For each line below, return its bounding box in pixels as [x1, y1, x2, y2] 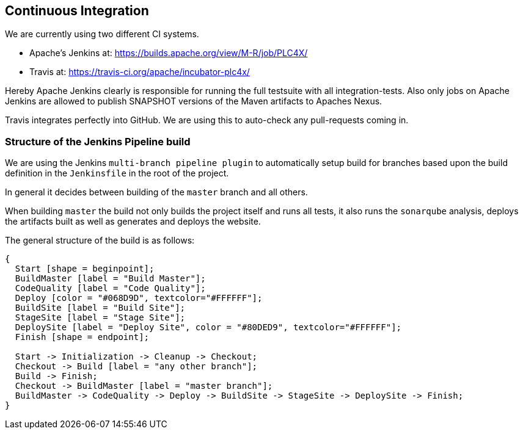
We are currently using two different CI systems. [5, 29, 199, 40]
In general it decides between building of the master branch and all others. [5, 187, 308, 198]
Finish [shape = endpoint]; [15, 332, 150, 342]
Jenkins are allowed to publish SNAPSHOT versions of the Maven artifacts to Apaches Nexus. [5, 96, 382, 107]
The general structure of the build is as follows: [5, 235, 195, 246]
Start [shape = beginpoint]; [15, 264, 155, 274]
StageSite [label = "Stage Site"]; [15, 313, 186, 323]
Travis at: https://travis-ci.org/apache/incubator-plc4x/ [29, 67, 250, 78]
